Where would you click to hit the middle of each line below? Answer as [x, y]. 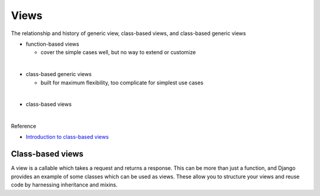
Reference [24, 126]
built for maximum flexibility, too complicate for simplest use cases [122, 83]
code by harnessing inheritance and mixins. [64, 185]
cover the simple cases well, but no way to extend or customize [118, 52]
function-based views [52, 44]
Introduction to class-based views [67, 137]
